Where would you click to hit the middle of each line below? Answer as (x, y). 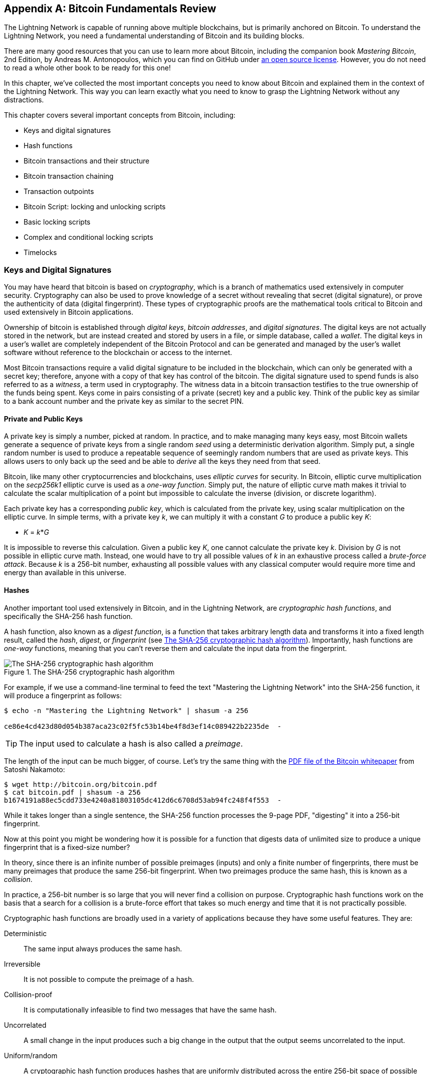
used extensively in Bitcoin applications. (69, 312)
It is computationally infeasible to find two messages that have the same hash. (150, 1009)
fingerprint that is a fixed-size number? (67, 847)
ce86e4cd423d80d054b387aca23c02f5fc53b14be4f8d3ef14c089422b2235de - (143, 726)
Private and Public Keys (43, 419)
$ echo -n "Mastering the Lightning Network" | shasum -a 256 (126, 710)
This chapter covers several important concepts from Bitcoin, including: (120, 115)
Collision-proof (28, 994)
